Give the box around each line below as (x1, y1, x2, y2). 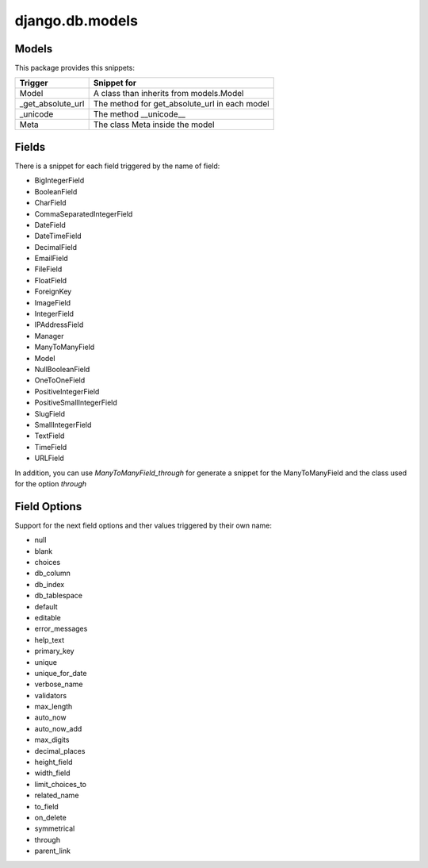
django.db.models (14, 12, 139, 29)
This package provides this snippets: (14, 63, 135, 73)
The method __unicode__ (93, 109, 186, 120)
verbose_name (34, 679, 83, 689)
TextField (34, 431, 65, 440)
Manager (34, 331, 64, 340)
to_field (34, 801, 59, 811)
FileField (34, 264, 63, 274)
